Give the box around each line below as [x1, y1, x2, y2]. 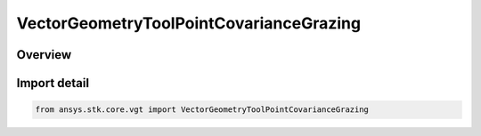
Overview [16, 47, 72, 62]
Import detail [16, 76, 89, 91]
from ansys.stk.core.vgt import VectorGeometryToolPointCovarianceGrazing [35, 105, 370, 115]
